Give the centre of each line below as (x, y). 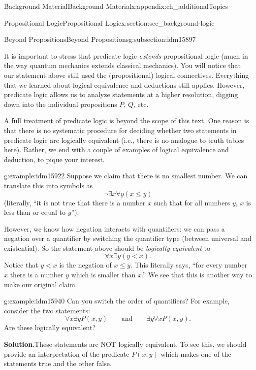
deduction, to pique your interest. (54, 159)
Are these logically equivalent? (50, 327)
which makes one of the (196, 353)
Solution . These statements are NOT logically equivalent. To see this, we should (125, 344)
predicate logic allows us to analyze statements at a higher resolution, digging (121, 94)
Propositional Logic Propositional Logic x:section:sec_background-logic (109, 22)
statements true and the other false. (58, 363)
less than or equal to (35, 212)
